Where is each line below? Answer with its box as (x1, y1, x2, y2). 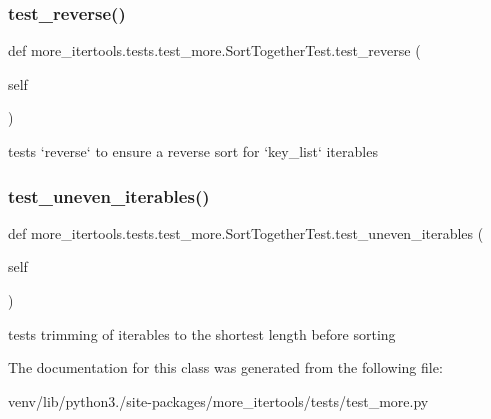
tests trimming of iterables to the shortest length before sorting (8, 323, 396, 344)
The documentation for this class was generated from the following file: (8, 357, 443, 378)
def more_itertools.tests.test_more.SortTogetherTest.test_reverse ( (8, 40, 421, 61)
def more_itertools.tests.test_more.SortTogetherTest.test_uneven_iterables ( (8, 222, 484, 243)
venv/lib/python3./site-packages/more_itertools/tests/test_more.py (8, 390, 429, 411)
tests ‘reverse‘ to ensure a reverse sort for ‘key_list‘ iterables (8, 141, 378, 161)
